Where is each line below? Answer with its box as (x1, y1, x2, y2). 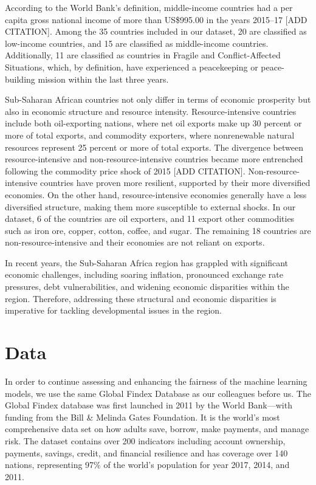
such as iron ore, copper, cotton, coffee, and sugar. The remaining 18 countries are (5, 224, 311, 236)
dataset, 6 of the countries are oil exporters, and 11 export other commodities (5, 212, 295, 225)
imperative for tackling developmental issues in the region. (5, 304, 222, 317)
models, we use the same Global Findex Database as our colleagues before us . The (5, 387, 311, 399)
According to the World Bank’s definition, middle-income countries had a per (5, 1, 293, 13)
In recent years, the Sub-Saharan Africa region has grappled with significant (5, 256, 289, 269)
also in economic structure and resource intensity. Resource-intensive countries (5, 105, 297, 117)
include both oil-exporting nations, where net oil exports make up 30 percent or (5, 117, 302, 129)
